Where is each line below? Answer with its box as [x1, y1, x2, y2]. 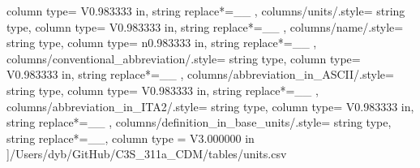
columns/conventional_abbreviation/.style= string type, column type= [6, 50, 361, 67]
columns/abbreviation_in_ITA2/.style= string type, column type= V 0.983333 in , [6, 97, 414, 114]
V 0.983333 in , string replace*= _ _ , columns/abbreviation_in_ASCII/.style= [6, 66, 394, 83]
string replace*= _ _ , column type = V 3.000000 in [6, 129, 255, 146]
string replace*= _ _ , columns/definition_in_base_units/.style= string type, [6, 114, 392, 131]
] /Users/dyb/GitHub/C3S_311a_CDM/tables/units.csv [6, 145, 287, 162]
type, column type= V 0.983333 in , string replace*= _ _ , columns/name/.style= [6, 18, 404, 35]
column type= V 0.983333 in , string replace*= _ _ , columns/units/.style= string [6, 2, 405, 19]
